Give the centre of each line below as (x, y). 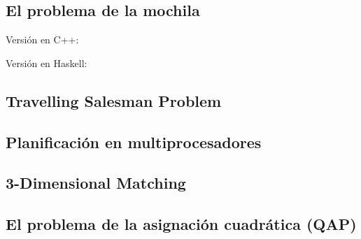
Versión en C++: (42, 39)
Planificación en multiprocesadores (134, 142)
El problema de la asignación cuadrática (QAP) (181, 224)
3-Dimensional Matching (96, 183)
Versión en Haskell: (47, 63)
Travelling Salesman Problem (114, 100)
